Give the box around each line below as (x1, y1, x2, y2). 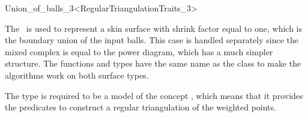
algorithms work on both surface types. (5, 68, 149, 81)
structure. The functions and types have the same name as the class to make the (5, 57, 301, 70)
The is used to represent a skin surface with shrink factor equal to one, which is (5, 22, 302, 34)
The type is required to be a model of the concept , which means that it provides (5, 89, 303, 101)
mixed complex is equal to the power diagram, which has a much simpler (5, 45, 273, 58)
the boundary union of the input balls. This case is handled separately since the (5, 34, 299, 46)
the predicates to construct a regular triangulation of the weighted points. (5, 101, 276, 113)
